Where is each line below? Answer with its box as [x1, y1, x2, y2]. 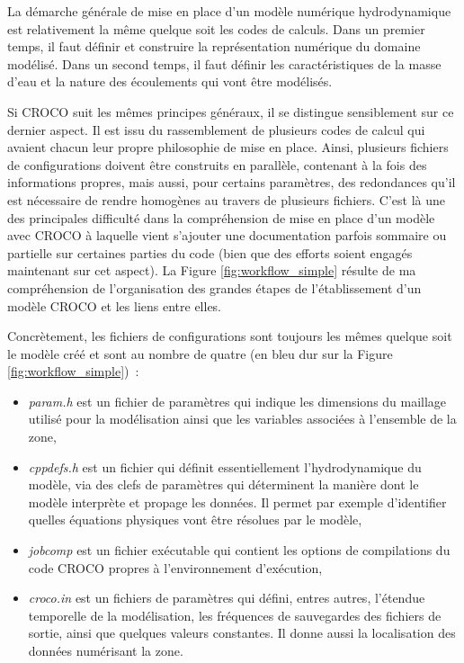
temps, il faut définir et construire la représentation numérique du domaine [7, 37, 421, 56]
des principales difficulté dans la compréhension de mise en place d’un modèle [7, 208, 435, 227]
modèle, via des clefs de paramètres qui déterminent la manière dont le [28, 475, 419, 494]
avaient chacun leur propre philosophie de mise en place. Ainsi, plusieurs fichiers [7, 138, 449, 157]
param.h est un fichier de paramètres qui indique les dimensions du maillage [28, 391, 447, 410]
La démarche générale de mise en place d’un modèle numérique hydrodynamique [7, 2, 451, 20]
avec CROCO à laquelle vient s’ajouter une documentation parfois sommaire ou [7, 226, 447, 245]
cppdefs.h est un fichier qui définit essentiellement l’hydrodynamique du [28, 457, 422, 476]
